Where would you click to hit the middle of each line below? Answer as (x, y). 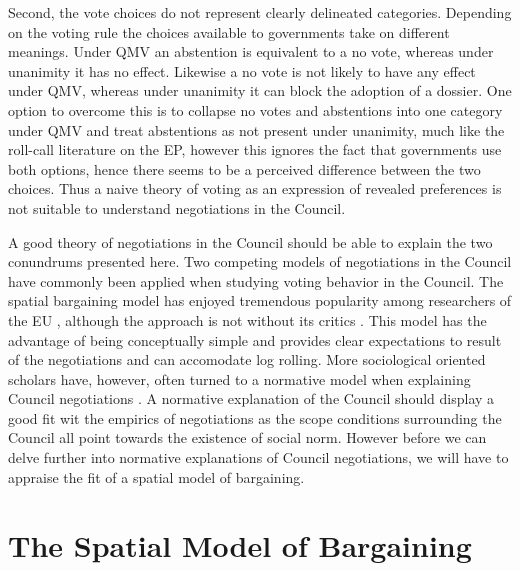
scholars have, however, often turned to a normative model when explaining (239, 378)
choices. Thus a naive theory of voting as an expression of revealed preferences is (255, 188)
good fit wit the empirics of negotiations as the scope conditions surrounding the (255, 417)
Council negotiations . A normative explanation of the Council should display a (251, 398)
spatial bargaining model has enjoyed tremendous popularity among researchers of (260, 300)
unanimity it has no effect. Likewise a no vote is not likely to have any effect (242, 70)
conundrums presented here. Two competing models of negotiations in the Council (260, 261)
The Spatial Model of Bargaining (240, 545)
